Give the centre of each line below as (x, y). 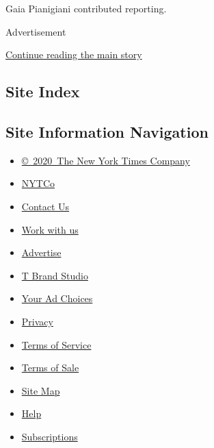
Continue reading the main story (74, 54)
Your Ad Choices (57, 298)
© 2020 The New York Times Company (106, 160)
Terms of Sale (50, 368)
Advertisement (36, 31)
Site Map (41, 390)
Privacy (37, 321)
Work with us (50, 229)
